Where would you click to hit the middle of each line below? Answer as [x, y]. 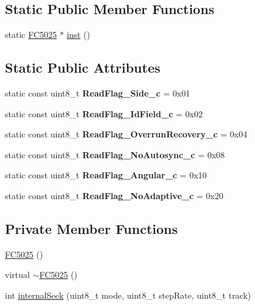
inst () [78, 35]
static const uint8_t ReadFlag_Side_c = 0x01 [98, 93]
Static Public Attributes [83, 67]
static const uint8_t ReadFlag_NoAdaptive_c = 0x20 [114, 195]
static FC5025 [31, 35]
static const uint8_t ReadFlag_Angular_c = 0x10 [106, 175]
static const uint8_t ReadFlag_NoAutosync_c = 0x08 [115, 154]
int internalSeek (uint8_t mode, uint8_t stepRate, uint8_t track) [128, 295]
